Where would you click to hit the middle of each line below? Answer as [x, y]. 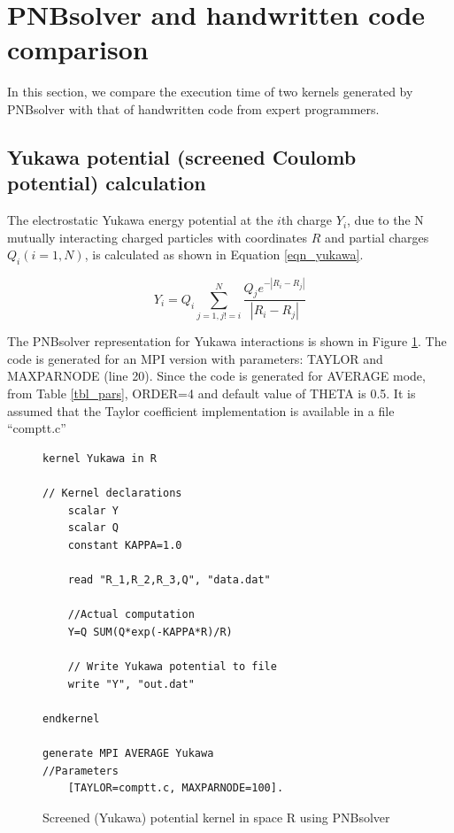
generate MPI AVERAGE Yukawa [128, 753]
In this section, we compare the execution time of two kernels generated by [210, 92]
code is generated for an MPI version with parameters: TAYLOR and [195, 358]
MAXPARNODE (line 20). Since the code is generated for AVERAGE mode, [216, 376]
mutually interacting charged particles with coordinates [158, 237]
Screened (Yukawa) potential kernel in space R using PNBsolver [216, 817]
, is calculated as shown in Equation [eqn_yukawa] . [224, 255]
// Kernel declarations [112, 493]
